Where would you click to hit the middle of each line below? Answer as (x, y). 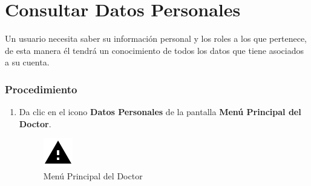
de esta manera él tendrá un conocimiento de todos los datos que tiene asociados (154, 50)
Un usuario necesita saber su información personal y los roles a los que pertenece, (156, 38)
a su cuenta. (27, 62)
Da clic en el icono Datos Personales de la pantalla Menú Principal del (160, 112)
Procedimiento (41, 89)
